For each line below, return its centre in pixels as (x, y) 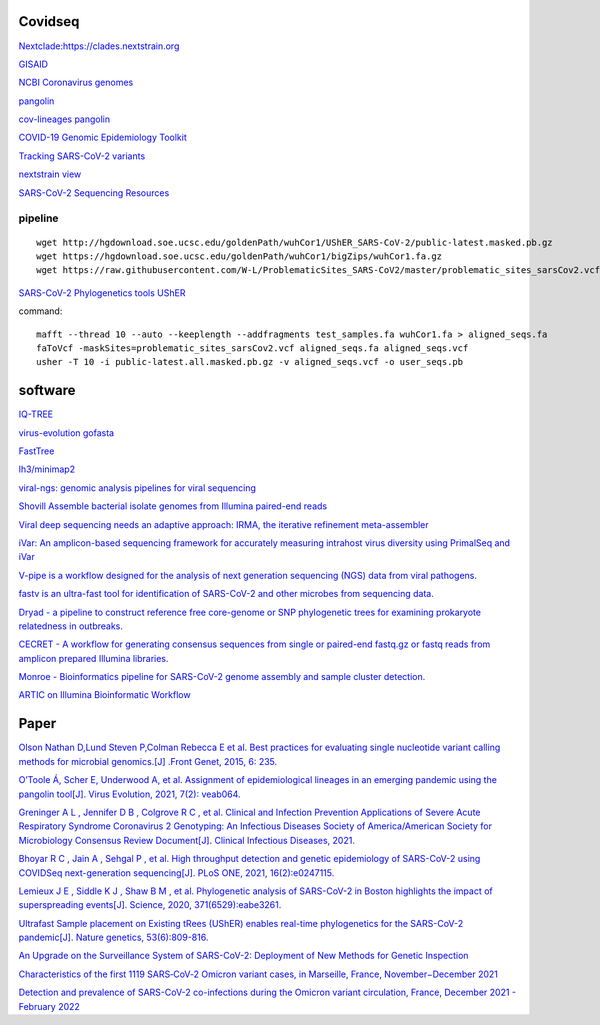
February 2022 (49, 1006)
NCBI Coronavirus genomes (76, 82)
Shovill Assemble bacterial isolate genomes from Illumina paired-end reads (173, 506)
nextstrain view (50, 174)
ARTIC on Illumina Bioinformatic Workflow (104, 695)
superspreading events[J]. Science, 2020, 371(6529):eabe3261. (150, 905)
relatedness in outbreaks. (71, 626)
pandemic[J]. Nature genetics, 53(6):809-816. (113, 937)
